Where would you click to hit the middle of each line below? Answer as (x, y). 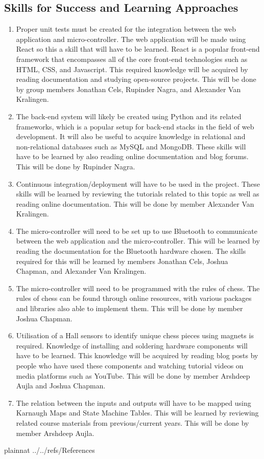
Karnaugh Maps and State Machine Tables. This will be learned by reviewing (137, 413)
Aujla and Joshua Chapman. (61, 386)
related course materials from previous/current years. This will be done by (133, 422)
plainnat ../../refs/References (50, 450)
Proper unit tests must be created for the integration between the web (126, 29)
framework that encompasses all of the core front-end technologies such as (132, 59)
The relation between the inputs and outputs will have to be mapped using (134, 402)
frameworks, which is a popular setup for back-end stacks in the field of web (135, 126)
